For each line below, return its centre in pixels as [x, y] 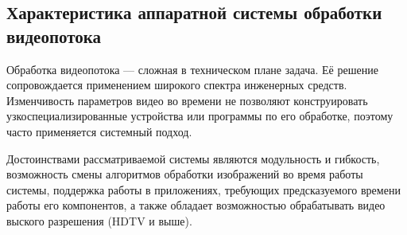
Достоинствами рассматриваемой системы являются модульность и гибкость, [193, 158]
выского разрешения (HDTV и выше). [99, 220]
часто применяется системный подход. [99, 131]
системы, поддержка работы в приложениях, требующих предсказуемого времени [203, 189]
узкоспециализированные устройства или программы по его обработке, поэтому [200, 116]
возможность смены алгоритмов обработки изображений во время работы [185, 174]
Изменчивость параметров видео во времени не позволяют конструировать [187, 100]
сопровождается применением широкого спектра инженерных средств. [177, 85]
